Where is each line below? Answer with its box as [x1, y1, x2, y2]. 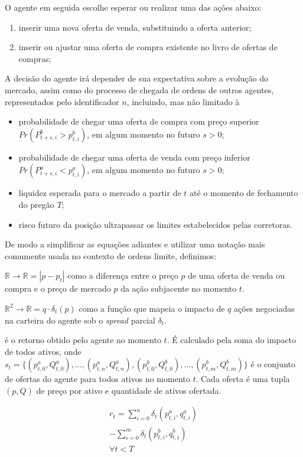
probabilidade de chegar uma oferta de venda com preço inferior [18, 151, 250, 163]
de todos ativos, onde [5, 345, 82, 357]
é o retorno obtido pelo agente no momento [5, 334, 161, 346]
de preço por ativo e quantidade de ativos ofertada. [36, 384, 221, 396]
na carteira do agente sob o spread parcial [5, 314, 155, 326]
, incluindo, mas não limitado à [126, 95, 240, 107]
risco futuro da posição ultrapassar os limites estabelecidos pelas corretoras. [18, 218, 292, 230]
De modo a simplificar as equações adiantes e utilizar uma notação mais [5, 238, 265, 250]
